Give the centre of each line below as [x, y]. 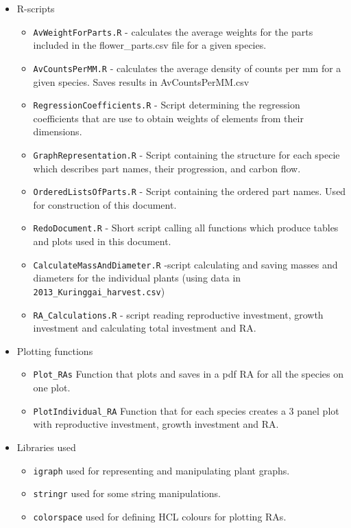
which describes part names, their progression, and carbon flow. [167, 168]
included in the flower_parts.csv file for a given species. [150, 45]
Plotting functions [55, 351]
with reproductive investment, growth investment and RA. [156, 424]
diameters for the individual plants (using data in [137, 278]
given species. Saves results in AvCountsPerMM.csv [141, 81]
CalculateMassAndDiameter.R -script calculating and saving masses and [185, 264]
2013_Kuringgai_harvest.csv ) [99, 291]
